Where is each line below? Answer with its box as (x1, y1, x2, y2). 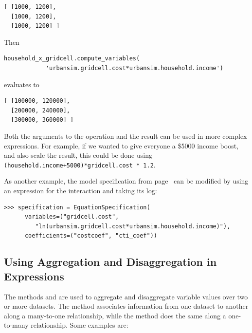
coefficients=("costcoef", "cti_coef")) (24, 232, 157, 240)
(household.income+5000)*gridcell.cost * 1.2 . (4, 159, 156, 169)
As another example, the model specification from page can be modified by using (4, 176, 249, 186)
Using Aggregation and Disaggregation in (4, 254, 217, 269)
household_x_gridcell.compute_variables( (4, 55, 140, 62)
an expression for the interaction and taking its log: (4, 185, 157, 195)
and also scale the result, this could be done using (4, 150, 152, 160)
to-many (4, 320, 29, 330)
